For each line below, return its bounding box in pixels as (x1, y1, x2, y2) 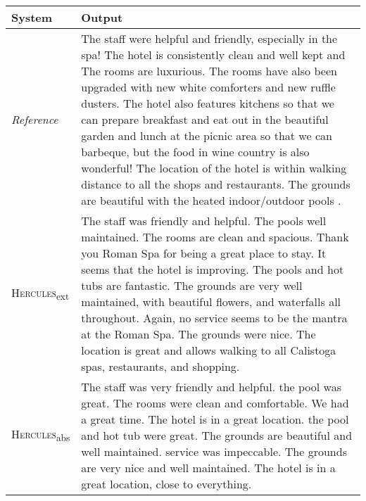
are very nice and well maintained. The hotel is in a (81, 459, 336, 476)
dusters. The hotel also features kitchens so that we (81, 95, 334, 111)
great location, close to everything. (81, 476, 252, 492)
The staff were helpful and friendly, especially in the (81, 30, 338, 46)
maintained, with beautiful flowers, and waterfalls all (81, 293, 341, 310)
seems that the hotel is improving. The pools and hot (81, 261, 344, 277)
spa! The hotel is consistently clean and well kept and (81, 46, 346, 63)
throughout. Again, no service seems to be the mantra (81, 310, 348, 326)
